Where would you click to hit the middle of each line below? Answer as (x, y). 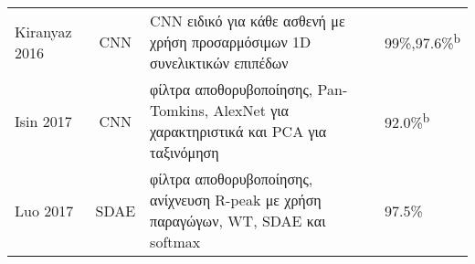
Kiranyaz (43, 31)
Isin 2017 (43, 121)
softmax (175, 242)
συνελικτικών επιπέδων (219, 63)
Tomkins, (179, 110)
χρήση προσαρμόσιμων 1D (231, 42)
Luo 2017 (44, 210)
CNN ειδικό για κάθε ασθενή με (248, 21)
